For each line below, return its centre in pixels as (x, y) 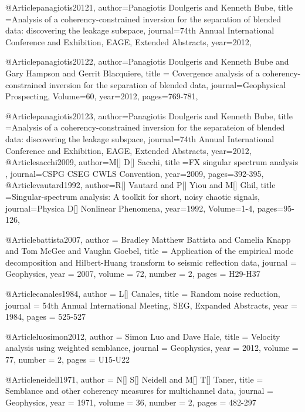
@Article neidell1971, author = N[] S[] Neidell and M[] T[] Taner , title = (134, 379)
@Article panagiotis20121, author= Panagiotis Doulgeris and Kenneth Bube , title (149, 7)
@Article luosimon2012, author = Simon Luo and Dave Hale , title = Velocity (143, 336)
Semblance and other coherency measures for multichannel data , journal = (139, 391)
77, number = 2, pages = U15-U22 (68, 359)
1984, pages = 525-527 (45, 316)
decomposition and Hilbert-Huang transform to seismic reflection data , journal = (151, 262)
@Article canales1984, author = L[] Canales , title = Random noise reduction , (143, 294)
